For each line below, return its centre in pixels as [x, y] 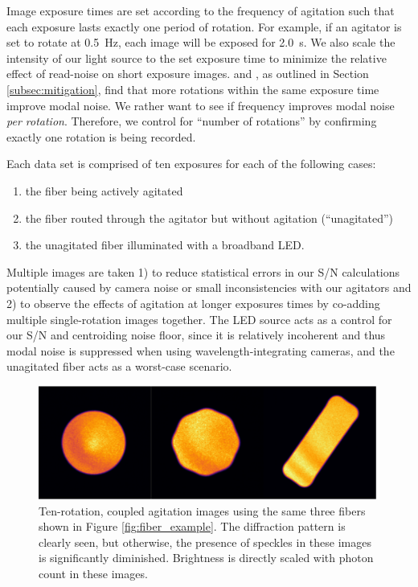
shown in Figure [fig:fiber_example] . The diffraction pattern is [192, 526]
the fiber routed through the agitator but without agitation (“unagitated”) [209, 218]
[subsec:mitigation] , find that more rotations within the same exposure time [193, 89]
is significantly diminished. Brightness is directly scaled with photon [206, 558]
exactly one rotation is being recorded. [101, 136]
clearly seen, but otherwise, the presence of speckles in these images [205, 542]
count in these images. [93, 574]
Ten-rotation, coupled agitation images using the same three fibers [202, 510]
